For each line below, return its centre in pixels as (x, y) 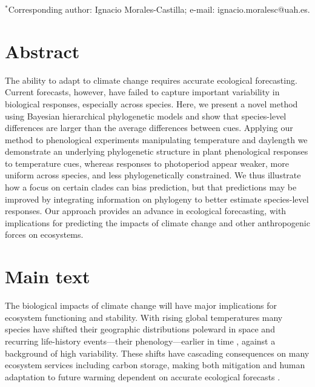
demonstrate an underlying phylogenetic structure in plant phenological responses (157, 151)
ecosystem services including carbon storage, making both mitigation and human (155, 365)
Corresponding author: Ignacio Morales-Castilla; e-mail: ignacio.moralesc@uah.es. (159, 9)
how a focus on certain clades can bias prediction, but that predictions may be (151, 187)
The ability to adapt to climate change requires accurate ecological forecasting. (151, 80)
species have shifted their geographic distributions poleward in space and (140, 329)
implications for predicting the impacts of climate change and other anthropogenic (157, 222)
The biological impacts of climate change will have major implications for (141, 305)
